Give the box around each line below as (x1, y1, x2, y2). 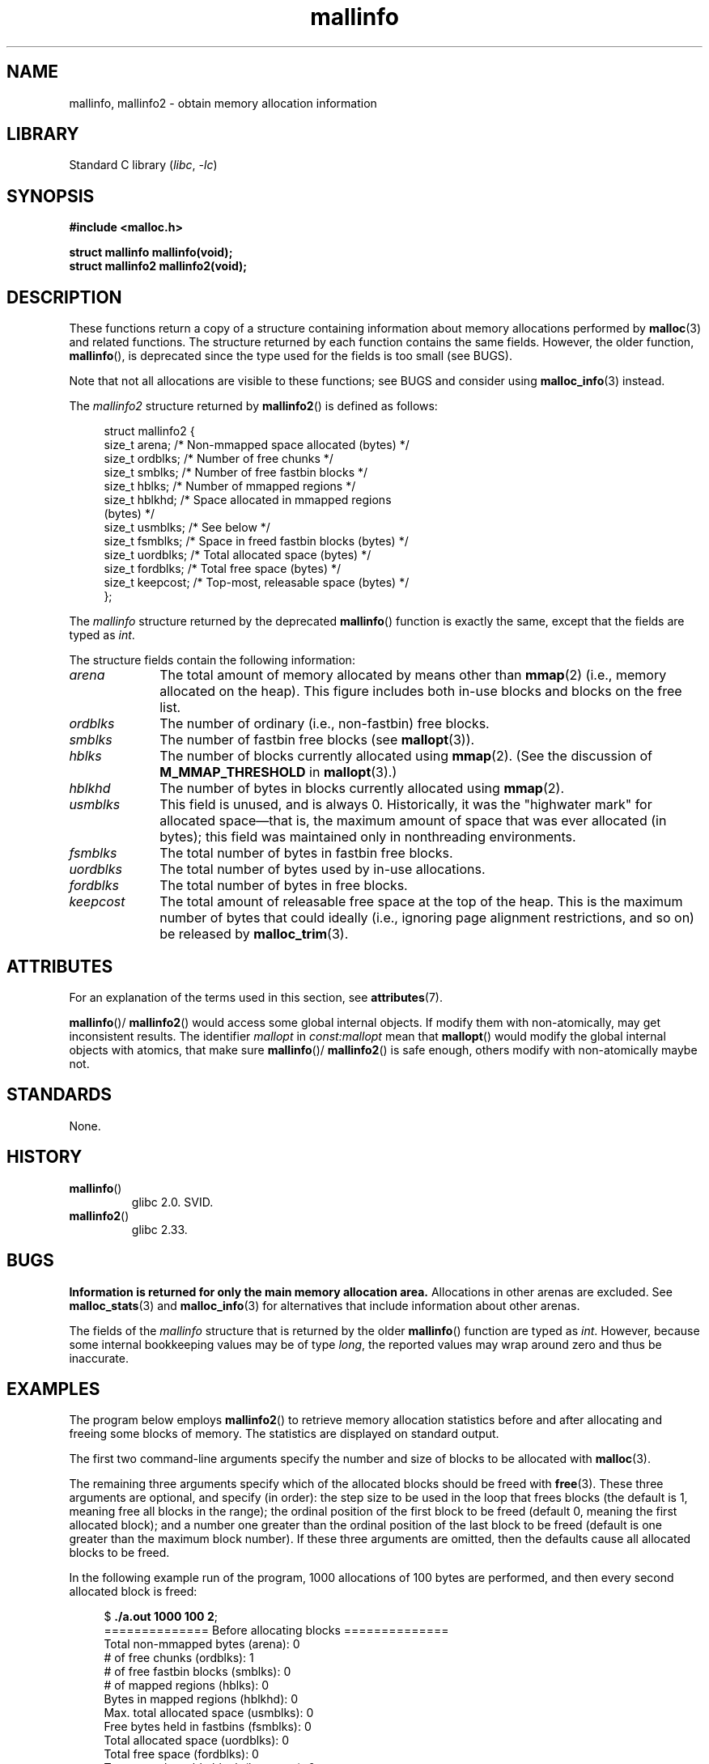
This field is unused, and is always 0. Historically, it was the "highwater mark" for (159, 796, 652, 813)
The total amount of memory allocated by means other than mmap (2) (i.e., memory (159, 667, 667, 684)
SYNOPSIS (6, 185, 95, 206)
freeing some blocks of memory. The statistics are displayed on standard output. (69, 1427, 499, 1441)
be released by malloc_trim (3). (159, 926, 349, 943)
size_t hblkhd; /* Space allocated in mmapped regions (104, 493, 392, 507)
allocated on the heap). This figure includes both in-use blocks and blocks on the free (159, 683, 682, 700)
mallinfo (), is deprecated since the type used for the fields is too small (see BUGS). (69, 349, 512, 363)
